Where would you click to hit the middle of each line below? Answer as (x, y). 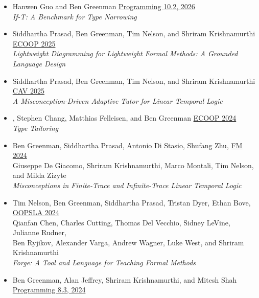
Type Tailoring (36, 128)
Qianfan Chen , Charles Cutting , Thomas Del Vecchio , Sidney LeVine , (121, 222)
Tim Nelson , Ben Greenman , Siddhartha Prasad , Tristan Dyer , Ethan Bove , (132, 202)
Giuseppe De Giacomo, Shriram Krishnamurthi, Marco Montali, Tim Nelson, (133, 165)
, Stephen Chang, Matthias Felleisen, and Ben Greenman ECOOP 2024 (124, 118)
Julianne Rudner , (39, 232)
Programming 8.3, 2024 (49, 290)
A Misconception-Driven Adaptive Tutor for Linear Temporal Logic (117, 100)
